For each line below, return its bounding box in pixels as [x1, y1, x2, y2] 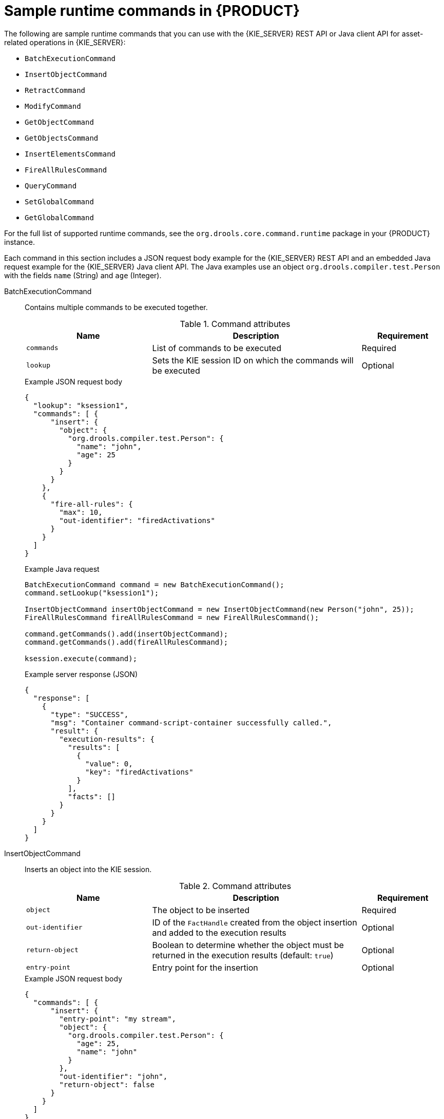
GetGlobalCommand [25, 213, 94, 222]
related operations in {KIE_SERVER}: [4, 37, 126, 47]
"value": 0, [85, 759, 133, 768]
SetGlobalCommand [25, 197, 94, 206]
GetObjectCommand [25, 118, 94, 126]
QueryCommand [25, 181, 77, 190]
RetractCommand [25, 86, 86, 94]
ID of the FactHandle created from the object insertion [152, 917, 357, 928]
